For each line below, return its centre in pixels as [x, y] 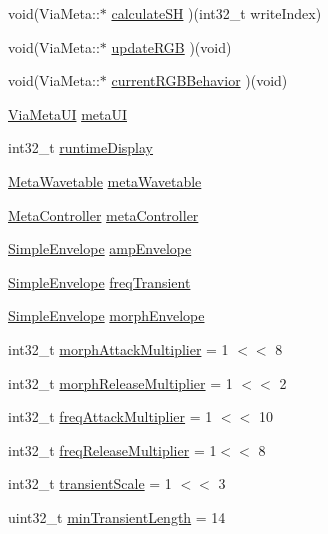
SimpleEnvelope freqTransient [99, 281]
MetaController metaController [103, 214]
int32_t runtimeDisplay [81, 147]
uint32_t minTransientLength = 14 [117, 516]
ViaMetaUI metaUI [68, 113]
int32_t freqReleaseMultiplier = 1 [112, 449]
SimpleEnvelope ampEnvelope [100, 248]
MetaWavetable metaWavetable [105, 180]
